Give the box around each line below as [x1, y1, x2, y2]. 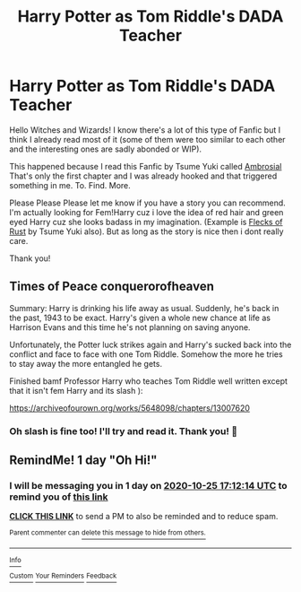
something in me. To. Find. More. [9, 179, 132, 190]
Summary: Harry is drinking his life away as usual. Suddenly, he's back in [9, 302, 279, 313]
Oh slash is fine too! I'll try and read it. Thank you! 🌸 [9, 424, 238, 437]
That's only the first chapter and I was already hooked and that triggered [9, 170, 278, 181]
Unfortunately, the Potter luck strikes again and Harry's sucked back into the [9, 339, 292, 350]
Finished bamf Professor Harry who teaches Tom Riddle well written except [9, 375, 288, 387]
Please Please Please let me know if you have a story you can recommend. [9, 197, 287, 208]
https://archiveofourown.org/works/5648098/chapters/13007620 [9, 402, 251, 414]
